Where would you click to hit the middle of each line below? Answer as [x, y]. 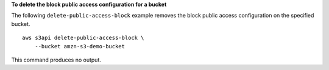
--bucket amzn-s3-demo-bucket [80, 46]
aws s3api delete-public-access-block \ [83, 38]
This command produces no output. [56, 60]
